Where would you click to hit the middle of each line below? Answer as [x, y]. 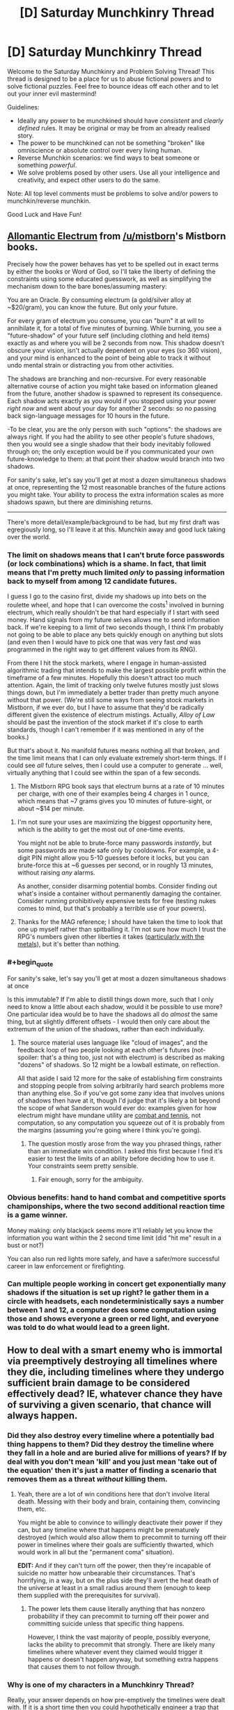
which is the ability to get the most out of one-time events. [101, 829]
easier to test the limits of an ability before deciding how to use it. [122, 1158]
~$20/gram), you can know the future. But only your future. [93, 307]
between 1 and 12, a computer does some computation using [112, 1310]
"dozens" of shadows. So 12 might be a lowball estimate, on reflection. [118, 1065]
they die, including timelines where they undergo [116, 1372]
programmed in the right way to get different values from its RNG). [102, 649]
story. [25, 135]
